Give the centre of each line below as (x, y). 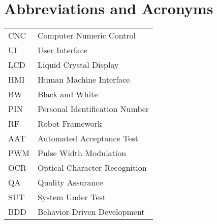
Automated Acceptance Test (88, 138)
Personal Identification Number (94, 109)
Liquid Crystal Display (78, 65)
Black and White (68, 94)
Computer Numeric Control (87, 35)
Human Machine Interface (84, 80)
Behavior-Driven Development (91, 212)
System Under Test (72, 197)
